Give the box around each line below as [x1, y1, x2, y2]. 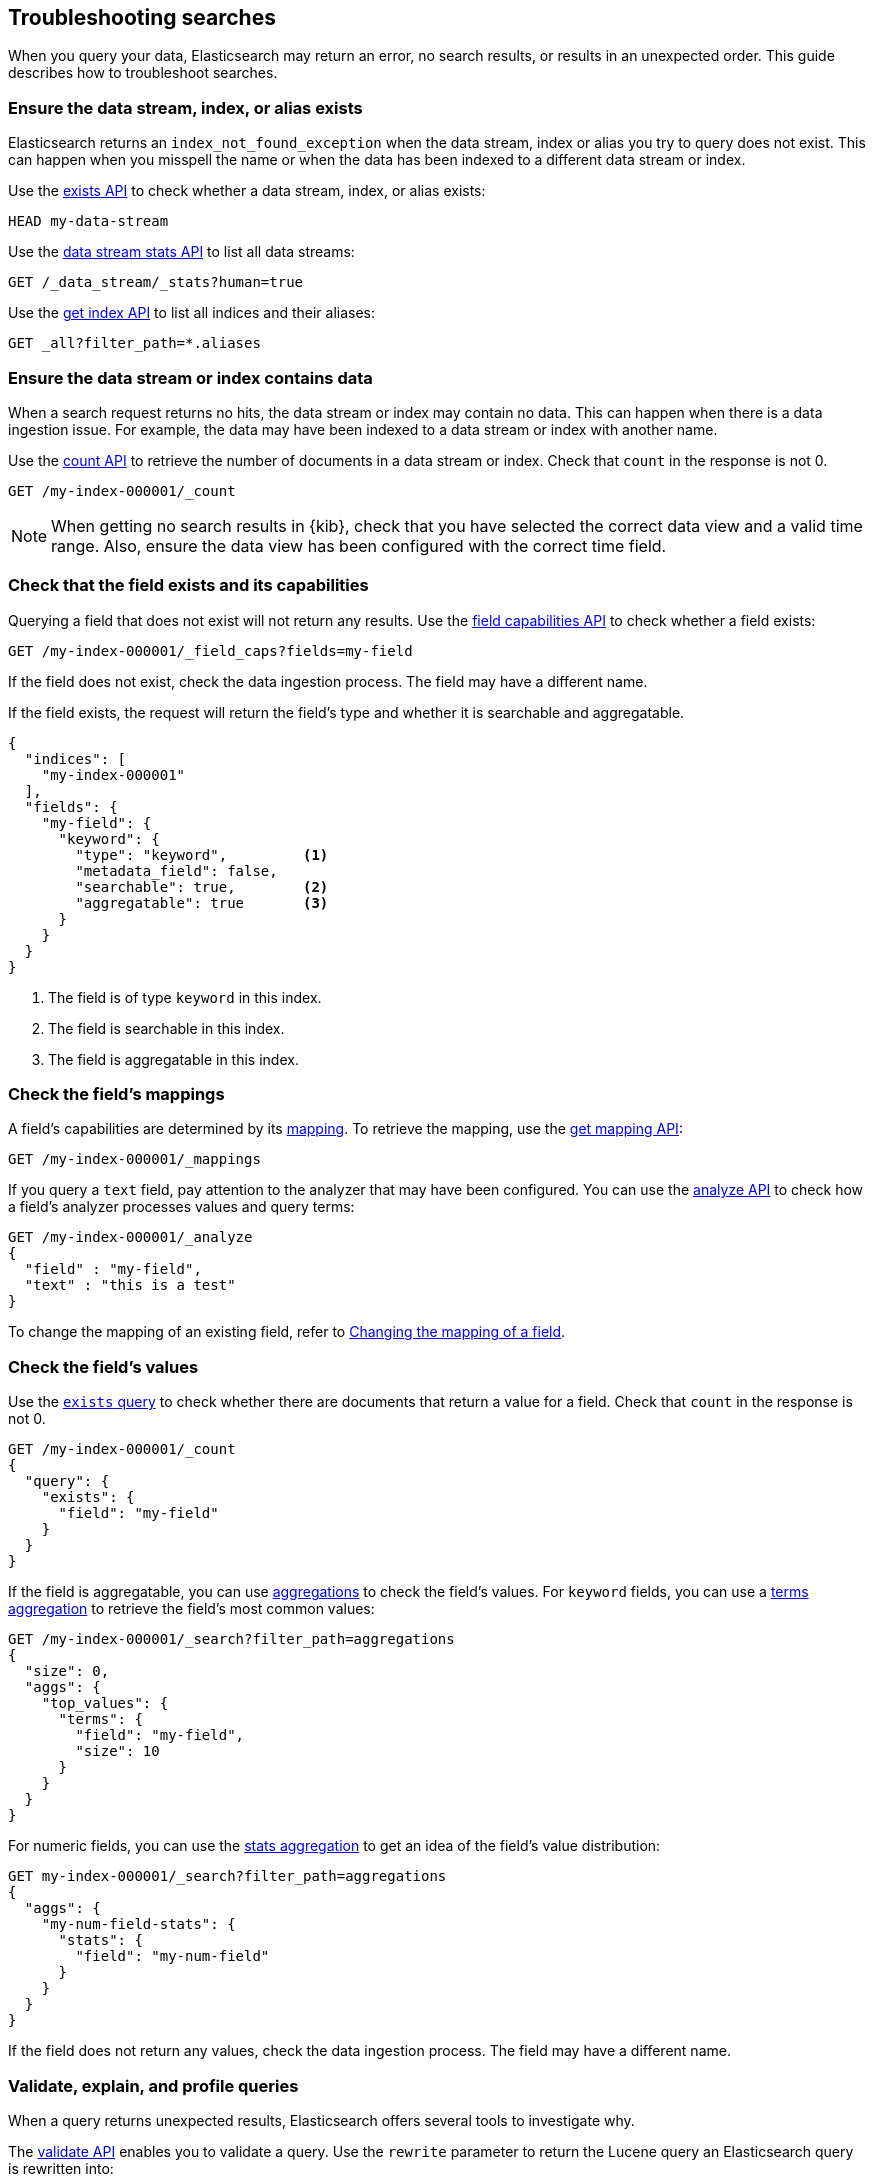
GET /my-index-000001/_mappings [8, 1151, 261, 1168]
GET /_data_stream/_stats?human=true [8, 274, 304, 291]
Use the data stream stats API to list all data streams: [8, 243, 355, 261]
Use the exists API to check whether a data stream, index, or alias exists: [8, 182, 486, 200]
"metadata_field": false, [75, 862, 278, 879]
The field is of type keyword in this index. [48, 988, 322, 1006]
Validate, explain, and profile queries [8, 2075, 299, 2096]
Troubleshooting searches [8, 5, 276, 30]
